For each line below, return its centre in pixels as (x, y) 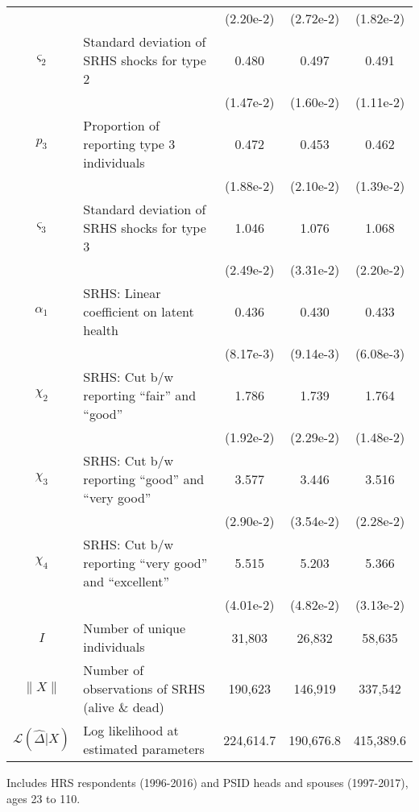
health (101, 330)
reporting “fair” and (140, 395)
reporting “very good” (145, 563)
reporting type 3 (129, 144)
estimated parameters (144, 749)
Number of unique (135, 628)
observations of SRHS (144, 688)
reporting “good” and (144, 479)
